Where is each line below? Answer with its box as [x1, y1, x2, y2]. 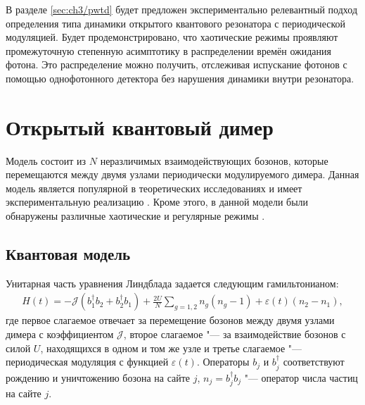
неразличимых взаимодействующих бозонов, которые [100, 153, 328, 168]
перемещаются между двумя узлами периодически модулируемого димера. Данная [6, 167, 359, 182]
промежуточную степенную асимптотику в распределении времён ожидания [6, 43, 331, 58]
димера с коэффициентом [6, 327, 114, 342]
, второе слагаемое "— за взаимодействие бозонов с [123, 327, 346, 342]
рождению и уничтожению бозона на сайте [6, 370, 191, 385]
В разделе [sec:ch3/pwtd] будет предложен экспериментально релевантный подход [6, 2, 358, 16]
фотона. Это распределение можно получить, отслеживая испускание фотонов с [6, 57, 347, 72]
